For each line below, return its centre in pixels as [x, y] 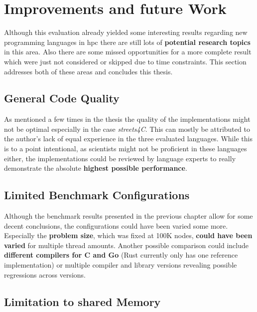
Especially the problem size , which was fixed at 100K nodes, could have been [128, 235]
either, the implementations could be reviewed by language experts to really [120, 158]
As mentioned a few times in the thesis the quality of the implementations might [127, 119]
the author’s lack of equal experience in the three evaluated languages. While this [128, 139]
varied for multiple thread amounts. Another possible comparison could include [126, 245]
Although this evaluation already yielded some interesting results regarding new [126, 32]
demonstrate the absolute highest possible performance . [96, 168]
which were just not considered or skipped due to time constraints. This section [125, 61]
